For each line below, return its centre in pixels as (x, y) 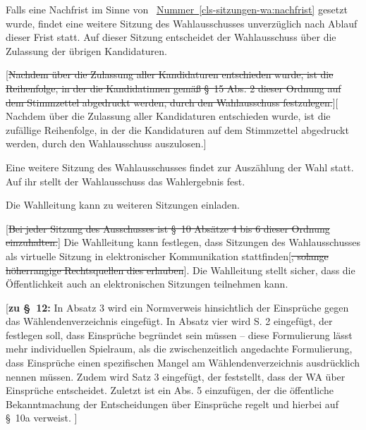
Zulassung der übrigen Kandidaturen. (86, 50)
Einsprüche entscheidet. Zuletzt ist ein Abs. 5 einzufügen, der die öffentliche (170, 390)
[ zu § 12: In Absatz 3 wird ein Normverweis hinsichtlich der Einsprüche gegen (177, 307)
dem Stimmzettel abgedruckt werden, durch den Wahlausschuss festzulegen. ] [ (172, 102)
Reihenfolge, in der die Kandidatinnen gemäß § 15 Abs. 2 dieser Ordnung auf (173, 88)
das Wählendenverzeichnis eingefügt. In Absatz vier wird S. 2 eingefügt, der (169, 321)
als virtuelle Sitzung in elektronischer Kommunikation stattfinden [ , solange (167, 256)
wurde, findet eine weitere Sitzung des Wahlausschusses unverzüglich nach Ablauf (182, 23)
